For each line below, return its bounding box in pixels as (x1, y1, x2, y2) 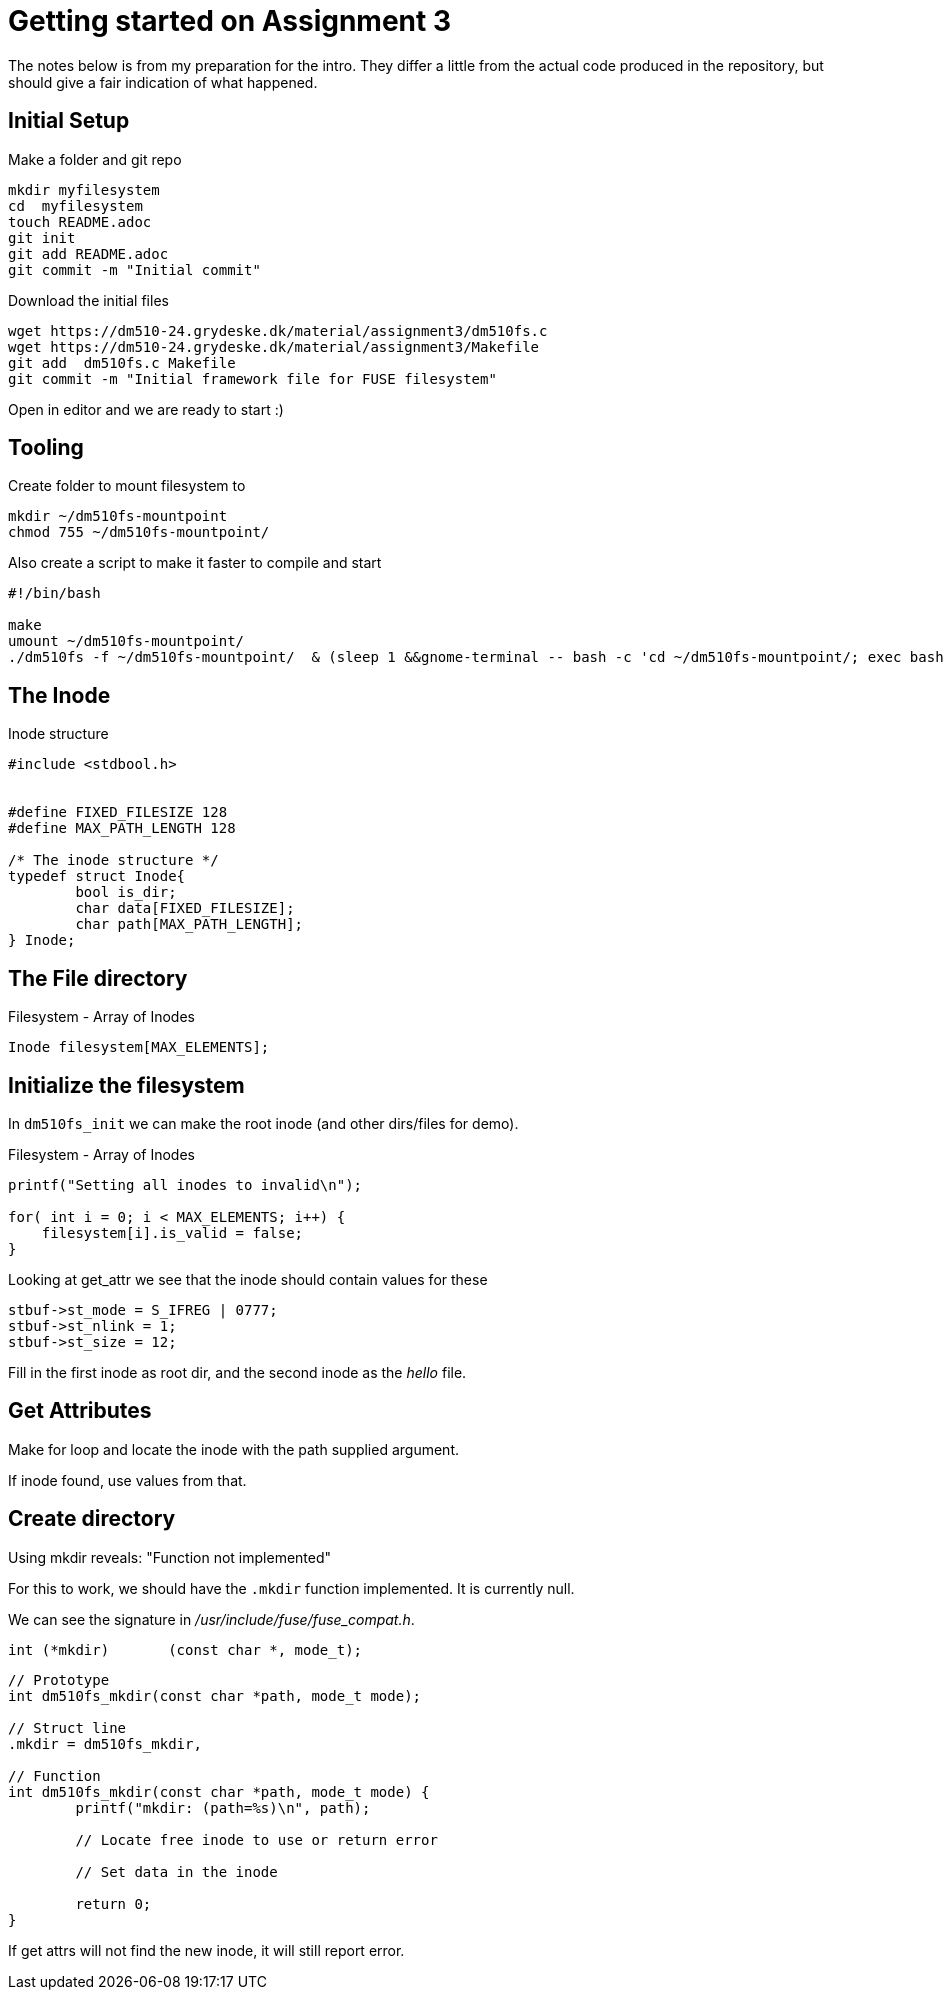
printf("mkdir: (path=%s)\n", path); (75, 1799, 371, 1816)
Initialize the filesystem (8, 1072, 245, 1098)
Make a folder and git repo (8, 150, 182, 168)
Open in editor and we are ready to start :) (8, 400, 284, 418)
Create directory (8, 1506, 176, 1532)
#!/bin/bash (8, 585, 101, 602)
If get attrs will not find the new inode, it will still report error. (8, 1941, 405, 1959)
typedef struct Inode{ (8, 868, 186, 885)
